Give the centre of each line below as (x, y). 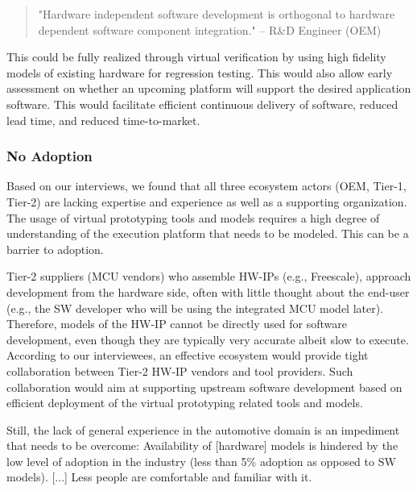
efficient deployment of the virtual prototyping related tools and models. (185, 403)
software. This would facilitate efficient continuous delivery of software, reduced (202, 104)
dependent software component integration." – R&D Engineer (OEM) (210, 29)
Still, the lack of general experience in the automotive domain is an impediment (203, 429)
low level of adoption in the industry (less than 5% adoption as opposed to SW (201, 461)
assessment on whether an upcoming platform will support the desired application (209, 88)
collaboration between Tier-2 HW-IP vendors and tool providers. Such (180, 370)
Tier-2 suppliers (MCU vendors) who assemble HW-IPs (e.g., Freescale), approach (209, 276)
